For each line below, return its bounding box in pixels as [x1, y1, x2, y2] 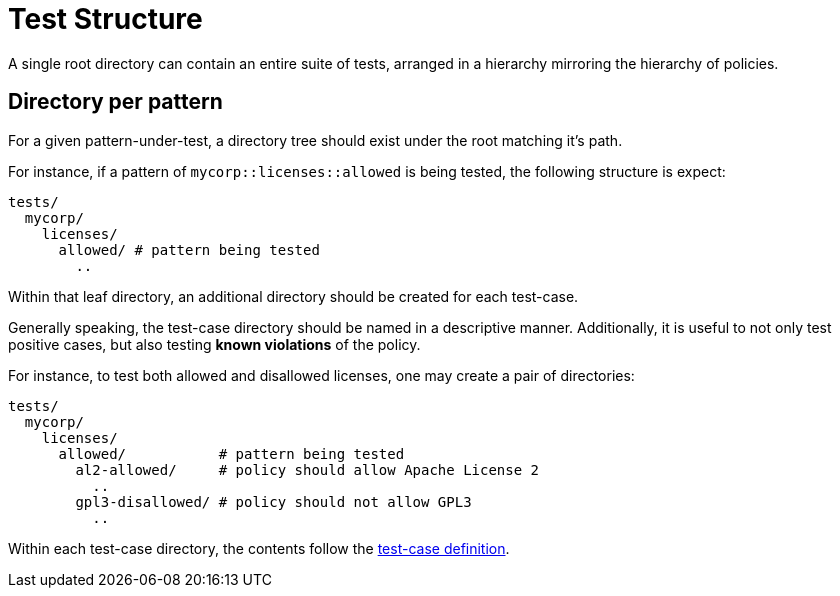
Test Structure [8, 2, 203, 36]
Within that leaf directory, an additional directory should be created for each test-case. [8, 287, 579, 305]
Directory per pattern [8, 89, 223, 115]
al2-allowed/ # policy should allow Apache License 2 [75, 461, 540, 478]
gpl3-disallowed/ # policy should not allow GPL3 [75, 493, 472, 510]
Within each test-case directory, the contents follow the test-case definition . [8, 539, 510, 557]
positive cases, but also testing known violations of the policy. [8, 335, 421, 353]
